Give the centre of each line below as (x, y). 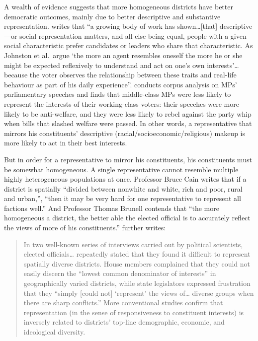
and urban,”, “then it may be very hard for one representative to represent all (123, 198)
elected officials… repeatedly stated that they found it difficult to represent (137, 254)
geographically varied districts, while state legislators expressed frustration (137, 283)
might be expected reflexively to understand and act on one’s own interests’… (122, 65)
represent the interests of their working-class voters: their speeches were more (122, 103)
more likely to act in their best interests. (66, 143)
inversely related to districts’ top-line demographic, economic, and (124, 322)
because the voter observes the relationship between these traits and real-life (120, 75)
